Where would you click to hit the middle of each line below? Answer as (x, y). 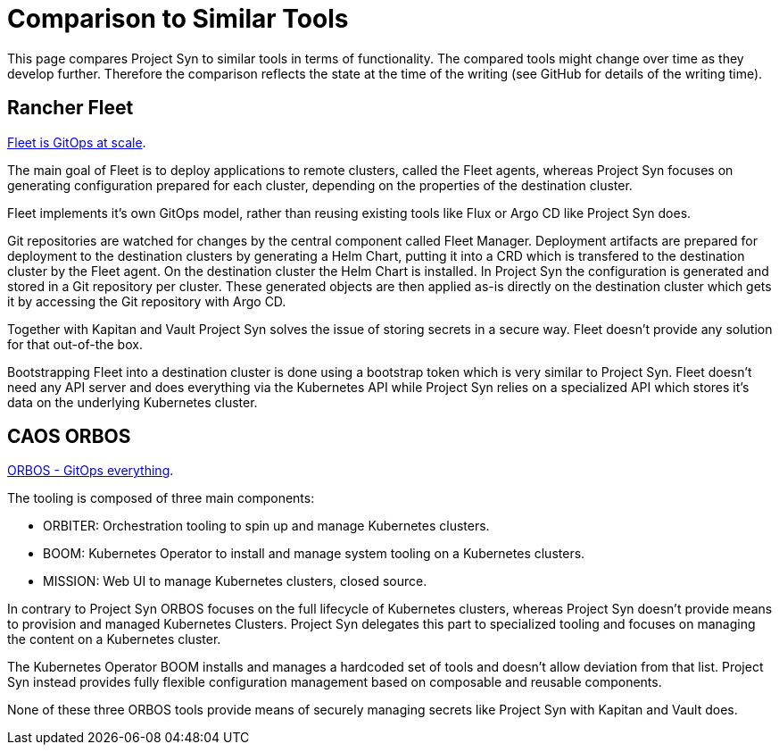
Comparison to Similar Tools (178, 19)
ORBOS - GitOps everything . (91, 471)
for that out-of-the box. (75, 344)
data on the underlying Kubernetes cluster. (133, 402)
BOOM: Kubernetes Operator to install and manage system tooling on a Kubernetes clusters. (314, 554)
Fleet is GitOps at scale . (77, 142)
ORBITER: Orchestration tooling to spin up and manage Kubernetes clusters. (266, 526)
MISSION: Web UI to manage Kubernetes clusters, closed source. (235, 581)
